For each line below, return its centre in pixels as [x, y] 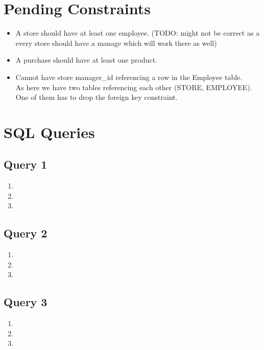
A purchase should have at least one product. [86, 60]
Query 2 [26, 233]
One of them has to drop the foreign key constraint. [97, 97]
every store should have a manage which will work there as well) [116, 43]
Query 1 [26, 164]
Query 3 [26, 302]
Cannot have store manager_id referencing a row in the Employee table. [129, 77]
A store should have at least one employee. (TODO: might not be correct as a [138, 33]
